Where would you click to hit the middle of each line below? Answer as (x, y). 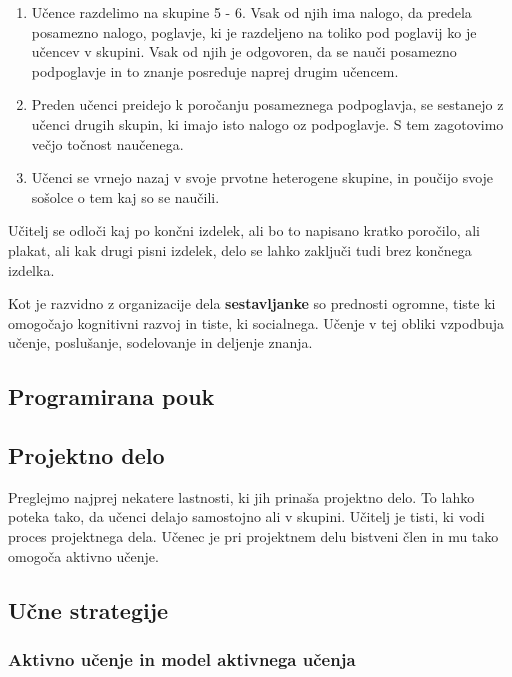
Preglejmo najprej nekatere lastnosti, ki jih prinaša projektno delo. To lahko (241, 496)
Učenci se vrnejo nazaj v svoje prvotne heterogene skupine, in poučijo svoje (262, 177)
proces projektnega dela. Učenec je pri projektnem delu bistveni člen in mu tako (253, 536)
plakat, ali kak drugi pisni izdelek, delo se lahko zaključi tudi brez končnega (240, 249)
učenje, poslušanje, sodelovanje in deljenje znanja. (160, 342)
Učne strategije (88, 609)
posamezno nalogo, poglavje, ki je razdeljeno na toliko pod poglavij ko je (254, 31)
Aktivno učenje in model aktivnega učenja (182, 658)
